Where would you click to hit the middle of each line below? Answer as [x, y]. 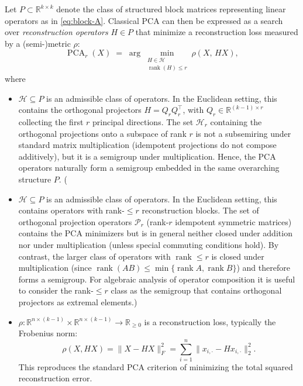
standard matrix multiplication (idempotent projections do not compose [147, 145]
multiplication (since [55, 268]
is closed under [238, 256]
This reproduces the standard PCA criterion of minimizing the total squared [156, 366]
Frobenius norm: [48, 333]
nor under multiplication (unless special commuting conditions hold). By [149, 244]
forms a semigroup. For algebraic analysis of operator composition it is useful [157, 279]
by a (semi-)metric [38, 43]
